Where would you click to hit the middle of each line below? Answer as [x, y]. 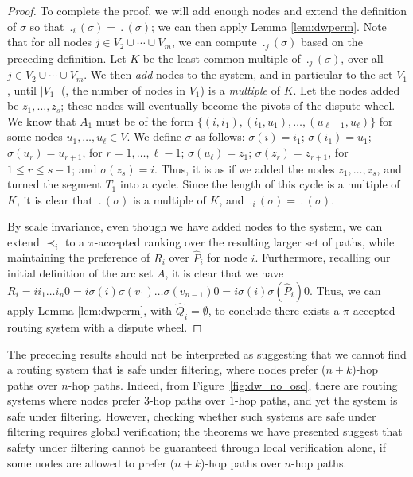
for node [227, 257]
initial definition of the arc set [80, 273]
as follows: [220, 136]
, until [22, 89]
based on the [331, 42]
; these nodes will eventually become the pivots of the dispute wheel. [228, 105]
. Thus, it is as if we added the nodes [245, 168]
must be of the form [145, 120]
